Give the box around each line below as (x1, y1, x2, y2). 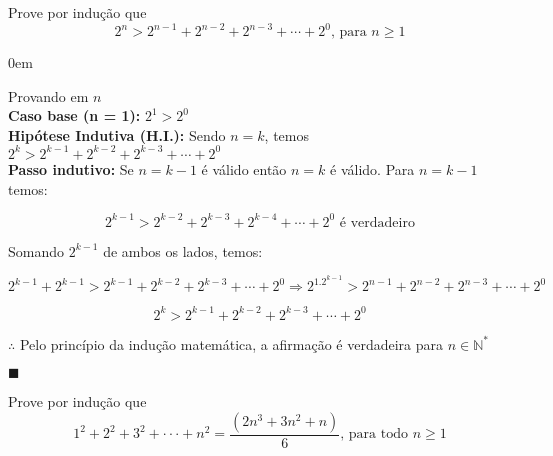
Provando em (8, 85, 89, 106)
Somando (8, 240, 65, 261)
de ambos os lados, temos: (103, 240, 263, 261)
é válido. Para (330, 158, 415, 179)
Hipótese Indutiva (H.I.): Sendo (8, 124, 226, 145)
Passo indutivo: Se (8, 158, 134, 179)
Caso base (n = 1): (8, 105, 141, 126)
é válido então (201, 158, 287, 179)
